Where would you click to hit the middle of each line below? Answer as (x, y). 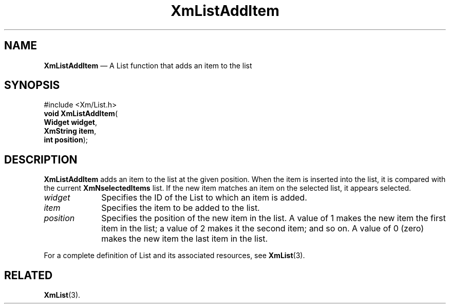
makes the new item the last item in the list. (185, 239)
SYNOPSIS (32, 85)
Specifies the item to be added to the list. (181, 208)
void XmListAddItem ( (81, 114)
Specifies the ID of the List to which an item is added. (204, 198)
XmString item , (70, 131)
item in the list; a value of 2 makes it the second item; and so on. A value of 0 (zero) (263, 229)
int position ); (66, 140)
